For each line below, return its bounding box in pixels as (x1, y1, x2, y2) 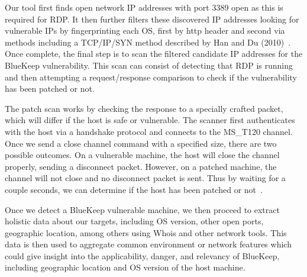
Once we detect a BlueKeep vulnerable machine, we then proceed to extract (5, 203, 280, 215)
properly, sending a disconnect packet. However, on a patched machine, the (5, 160, 277, 172)
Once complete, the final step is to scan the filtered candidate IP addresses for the (5, 47, 303, 60)
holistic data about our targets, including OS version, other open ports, (5, 215, 264, 227)
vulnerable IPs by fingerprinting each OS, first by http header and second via (5, 24, 285, 37)
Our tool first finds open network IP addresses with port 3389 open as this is (5, 1, 283, 13)
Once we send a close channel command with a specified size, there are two (5, 137, 277, 149)
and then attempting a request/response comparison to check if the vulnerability (5, 70, 297, 83)
